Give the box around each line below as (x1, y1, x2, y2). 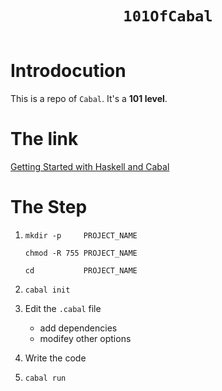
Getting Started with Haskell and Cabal (10, 160, 170, 172)
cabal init (24, 285, 71, 295)
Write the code (24, 352, 87, 364)
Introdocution (10, 60, 127, 82)
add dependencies (39, 322, 118, 334)
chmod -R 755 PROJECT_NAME (24, 248, 138, 258)
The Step (10, 196, 88, 219)
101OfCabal (123, 7, 213, 26)
